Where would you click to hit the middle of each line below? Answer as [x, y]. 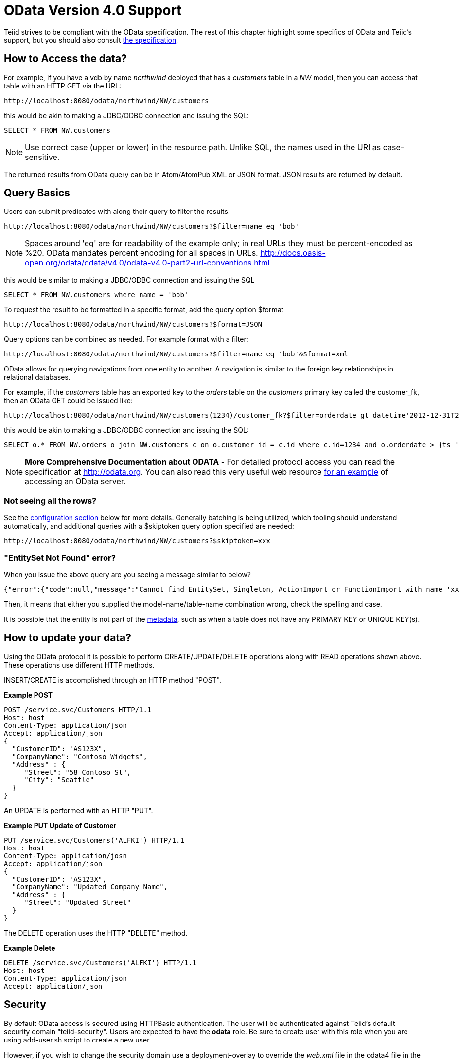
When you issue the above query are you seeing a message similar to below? [127, 574]
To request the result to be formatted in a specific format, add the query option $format [144, 310]
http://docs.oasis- [293, 253]
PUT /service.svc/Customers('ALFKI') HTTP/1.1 [94, 840]
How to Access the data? [65, 59]
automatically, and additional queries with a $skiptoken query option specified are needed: [149, 526]
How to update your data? [68, 638]
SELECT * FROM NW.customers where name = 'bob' [96, 295]
